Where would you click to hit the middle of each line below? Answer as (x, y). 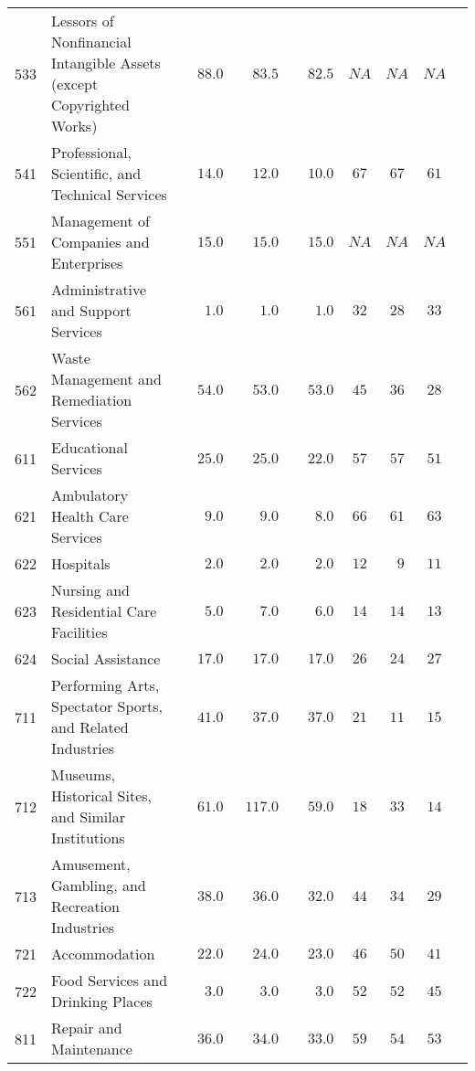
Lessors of (83, 21)
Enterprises (87, 263)
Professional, (92, 152)
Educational (90, 447)
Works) (74, 126)
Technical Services (109, 194)
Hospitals (81, 563)
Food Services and (110, 980)
